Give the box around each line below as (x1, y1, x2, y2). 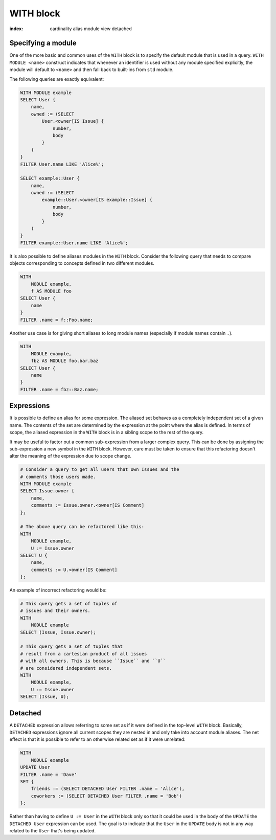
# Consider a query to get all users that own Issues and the (20, 467, 179, 472)
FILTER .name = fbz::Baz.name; (20, 387, 99, 392)
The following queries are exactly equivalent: (9, 76, 104, 82)
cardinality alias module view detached (50, 26, 132, 32)
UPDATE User (20, 764, 51, 770)
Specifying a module (9, 39, 77, 48)
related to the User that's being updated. (9, 827, 96, 833)
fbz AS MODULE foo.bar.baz (31, 358, 99, 364)
